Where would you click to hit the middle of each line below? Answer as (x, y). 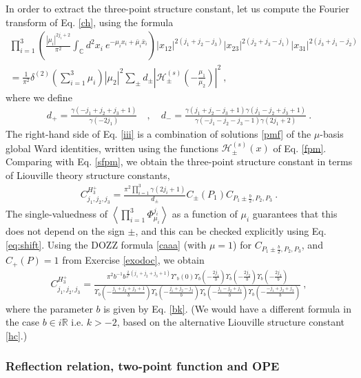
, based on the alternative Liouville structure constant (231, 322)
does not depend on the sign (65, 231)
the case (23, 322)
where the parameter (49, 308)
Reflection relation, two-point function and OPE (143, 366)
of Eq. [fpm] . (300, 148)
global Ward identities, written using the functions (112, 148)
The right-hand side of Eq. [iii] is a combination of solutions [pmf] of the (158, 134)
